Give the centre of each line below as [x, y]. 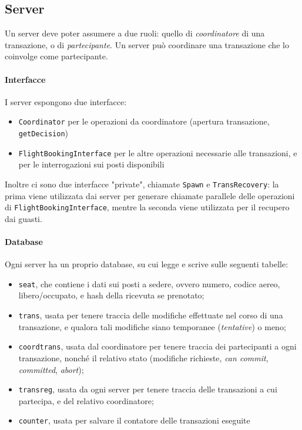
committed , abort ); [51, 369]
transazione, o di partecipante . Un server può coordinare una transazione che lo [147, 44]
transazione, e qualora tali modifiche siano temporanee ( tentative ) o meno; [152, 326]
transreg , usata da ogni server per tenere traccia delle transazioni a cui [148, 389]
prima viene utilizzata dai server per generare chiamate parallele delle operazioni [150, 195]
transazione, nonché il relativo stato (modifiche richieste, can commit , [143, 357]
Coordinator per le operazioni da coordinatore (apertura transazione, [144, 121]
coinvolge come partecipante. [56, 56]
